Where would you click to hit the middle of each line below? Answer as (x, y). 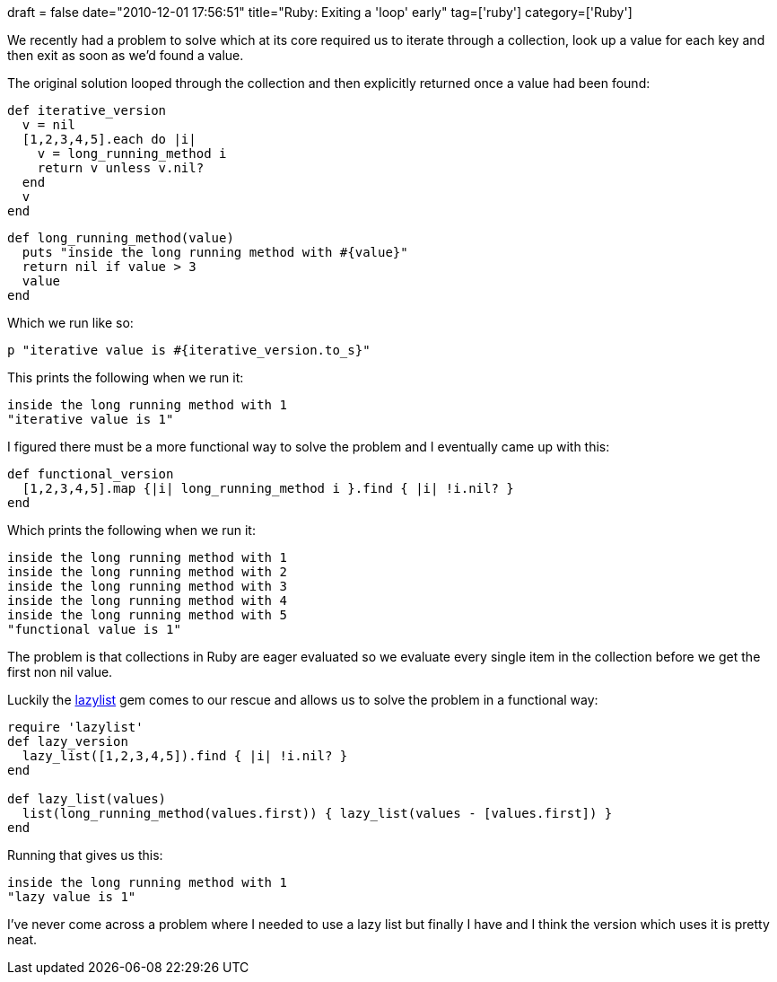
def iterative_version (87, 110)
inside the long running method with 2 (147, 572)
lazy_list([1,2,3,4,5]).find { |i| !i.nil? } (185, 756)
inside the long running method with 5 (147, 615)
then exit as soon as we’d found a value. (126, 55)
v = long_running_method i (132, 153)
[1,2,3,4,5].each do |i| (109, 139)
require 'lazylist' (75, 727)
